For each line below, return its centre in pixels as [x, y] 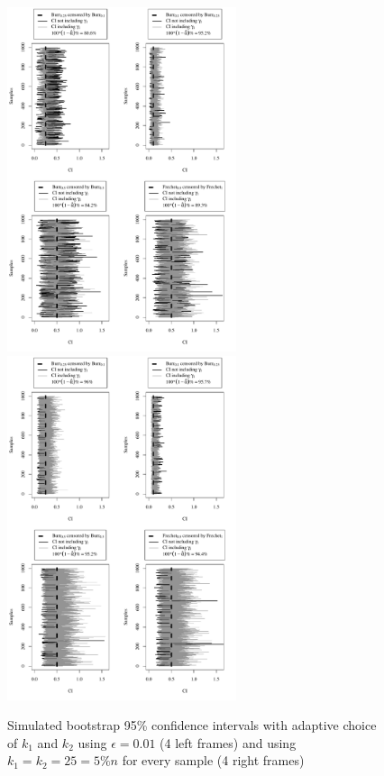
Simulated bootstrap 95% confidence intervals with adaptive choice [192, 725]
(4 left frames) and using [228, 742]
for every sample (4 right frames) [213, 760]
